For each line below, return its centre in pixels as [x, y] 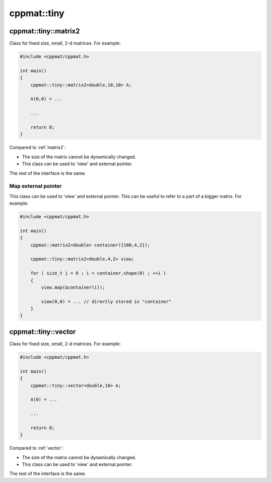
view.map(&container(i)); [73, 287]
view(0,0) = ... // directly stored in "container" [106, 301]
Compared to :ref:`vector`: [37, 448]
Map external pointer [36, 186]
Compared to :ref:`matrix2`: [38, 148]
